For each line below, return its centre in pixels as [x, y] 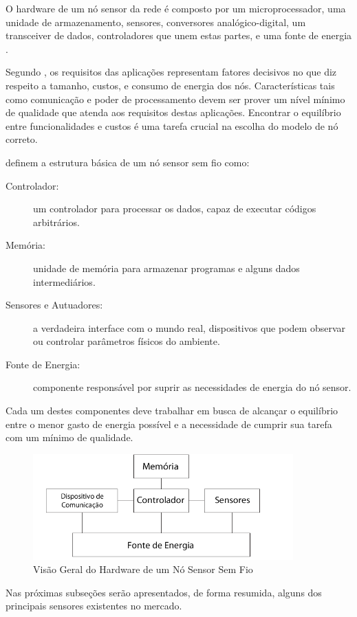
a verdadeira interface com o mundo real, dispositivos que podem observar [189, 327]
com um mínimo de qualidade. [69, 437]
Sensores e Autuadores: [54, 305]
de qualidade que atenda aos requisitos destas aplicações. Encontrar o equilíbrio [173, 112]
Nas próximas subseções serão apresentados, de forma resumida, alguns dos [164, 592]
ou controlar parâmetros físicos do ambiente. [127, 341]
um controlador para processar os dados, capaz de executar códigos [175, 209]
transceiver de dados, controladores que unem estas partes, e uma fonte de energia [179, 35]
